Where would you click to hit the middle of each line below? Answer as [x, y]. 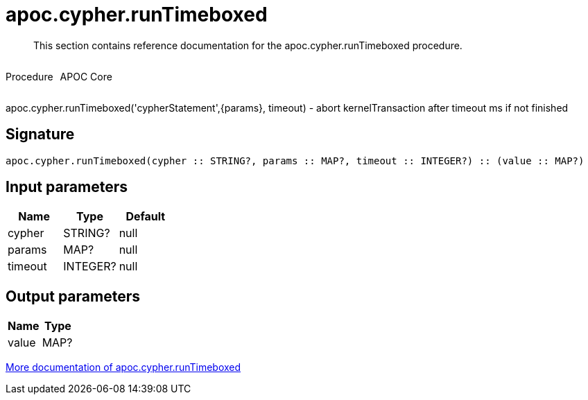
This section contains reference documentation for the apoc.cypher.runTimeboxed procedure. [248, 45]
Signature [40, 134]
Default [146, 217]
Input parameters [67, 187]
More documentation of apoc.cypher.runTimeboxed [123, 367]
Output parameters [73, 296]
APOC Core [86, 76]
